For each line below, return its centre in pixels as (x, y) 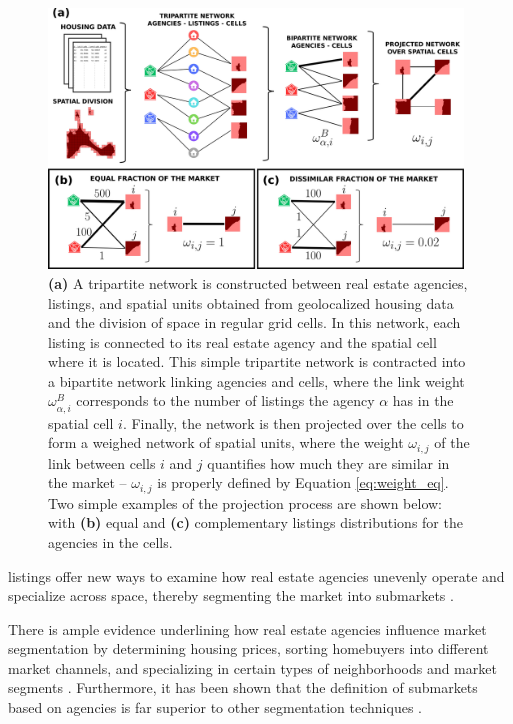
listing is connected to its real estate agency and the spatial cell (242, 341)
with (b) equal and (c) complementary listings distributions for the (255, 522)
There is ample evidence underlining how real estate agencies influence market (247, 628)
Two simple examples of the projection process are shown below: (245, 502)
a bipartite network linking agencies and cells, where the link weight (256, 380)
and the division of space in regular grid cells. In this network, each (254, 322)
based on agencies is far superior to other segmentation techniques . (215, 707)
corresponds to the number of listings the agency (225, 400)
